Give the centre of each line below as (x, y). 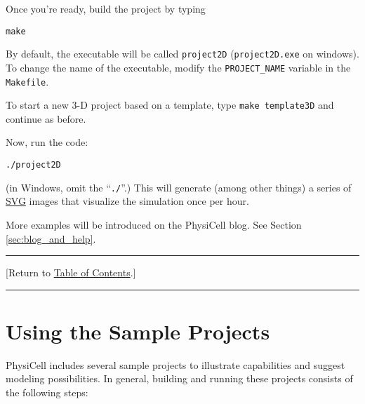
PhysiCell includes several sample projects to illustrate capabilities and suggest (175, 364)
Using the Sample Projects (138, 331)
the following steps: (47, 392)
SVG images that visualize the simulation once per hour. (127, 201)
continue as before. (46, 118)
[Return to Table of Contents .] (71, 272)
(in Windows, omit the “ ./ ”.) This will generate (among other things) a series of (179, 187)
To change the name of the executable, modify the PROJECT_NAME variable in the (178, 67)
